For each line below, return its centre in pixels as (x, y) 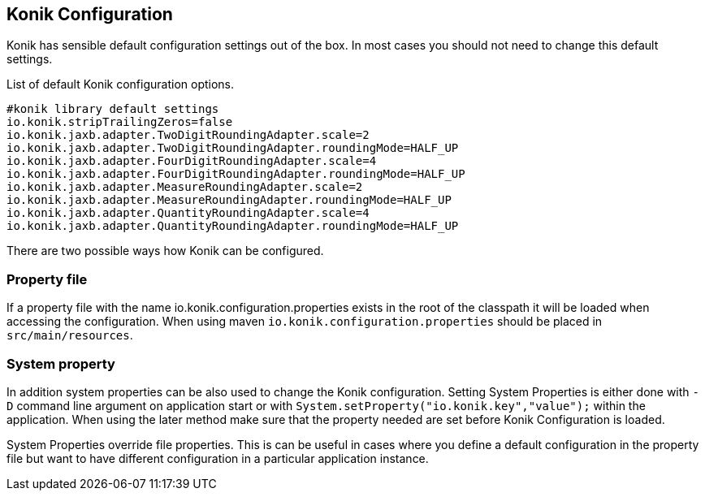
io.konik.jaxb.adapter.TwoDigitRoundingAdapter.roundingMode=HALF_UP (233, 148)
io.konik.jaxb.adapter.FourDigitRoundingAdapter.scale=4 (192, 161)
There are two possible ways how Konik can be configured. (165, 251)
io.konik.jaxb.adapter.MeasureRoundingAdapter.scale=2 (185, 187)
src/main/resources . (70, 335)
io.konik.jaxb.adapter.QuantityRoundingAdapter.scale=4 (188, 213)
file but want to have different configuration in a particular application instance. (218, 458)
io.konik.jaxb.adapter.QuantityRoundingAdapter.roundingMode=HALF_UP (233, 226)
